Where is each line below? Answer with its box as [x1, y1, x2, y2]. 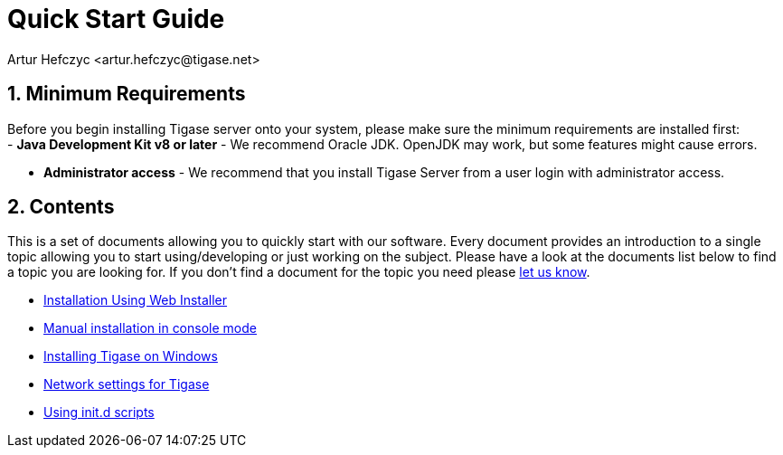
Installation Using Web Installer [43, 292, 228, 308]
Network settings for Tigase [43, 376, 210, 393]
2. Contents [7, 195, 115, 219]
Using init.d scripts [43, 404, 155, 421]
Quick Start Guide [7, 4, 225, 34]
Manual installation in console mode [43, 320, 257, 337]
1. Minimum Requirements [7, 82, 246, 106]
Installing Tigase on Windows [43, 348, 218, 365]
